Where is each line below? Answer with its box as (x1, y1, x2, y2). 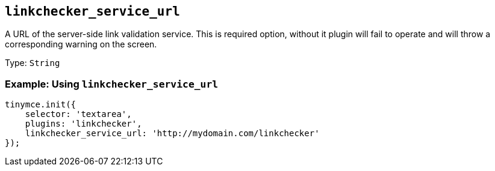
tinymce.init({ (5, 100, 76, 110)
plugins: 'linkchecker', (25, 119, 142, 129)
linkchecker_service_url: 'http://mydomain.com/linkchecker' (25, 128, 320, 139)
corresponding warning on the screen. (5, 39, 157, 50)
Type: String (5, 58, 60, 68)
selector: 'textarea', (25, 109, 132, 119)
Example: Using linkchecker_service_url (5, 77, 219, 90)
